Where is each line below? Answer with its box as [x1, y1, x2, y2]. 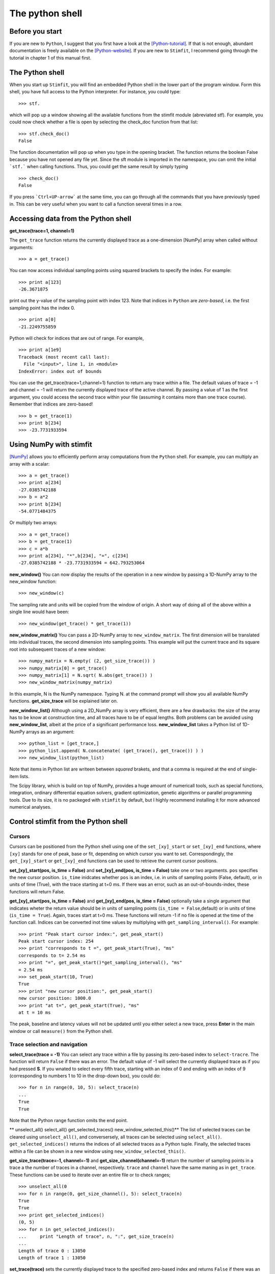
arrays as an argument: [25, 729, 75, 735]
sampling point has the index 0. [9, 305, 75, 311]
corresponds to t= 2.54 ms [18, 952, 86, 958]
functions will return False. [9, 888, 65, 894]
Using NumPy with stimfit [9, 440, 93, 449]
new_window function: [9, 578, 57, 585]
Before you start [9, 27, 62, 36]
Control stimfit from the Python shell [9, 817, 128, 826]
